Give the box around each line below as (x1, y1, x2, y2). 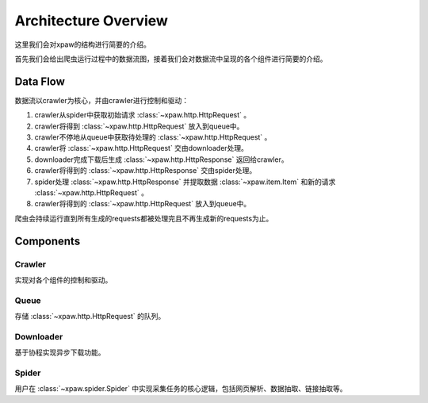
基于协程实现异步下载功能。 (14, 347, 105, 357)
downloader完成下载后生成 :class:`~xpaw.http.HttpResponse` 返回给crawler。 (34, 155, 289, 164)
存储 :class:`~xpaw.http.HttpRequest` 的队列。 (14, 312, 166, 321)
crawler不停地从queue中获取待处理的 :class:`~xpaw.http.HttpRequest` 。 (34, 132, 272, 142)
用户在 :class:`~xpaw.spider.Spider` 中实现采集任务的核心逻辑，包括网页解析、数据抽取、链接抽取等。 (14, 384, 348, 393)
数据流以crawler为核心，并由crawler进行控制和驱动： (14, 95, 189, 105)
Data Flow (14, 75, 65, 88)
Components (14, 234, 81, 248)
